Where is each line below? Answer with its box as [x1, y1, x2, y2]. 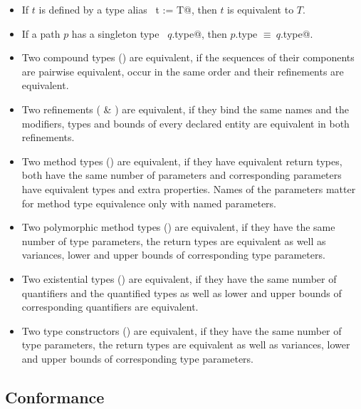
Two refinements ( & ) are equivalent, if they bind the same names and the [21, 101, 349, 116]
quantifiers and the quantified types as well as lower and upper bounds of [21, 285, 342, 300]
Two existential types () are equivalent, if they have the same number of [21, 271, 337, 286]
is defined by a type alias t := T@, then [38, 2, 217, 16]
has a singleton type [71, 26, 159, 41]
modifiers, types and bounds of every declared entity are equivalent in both [21, 115, 350, 130]
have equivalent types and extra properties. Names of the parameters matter [21, 181, 356, 196]
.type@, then [172, 26, 227, 41]
